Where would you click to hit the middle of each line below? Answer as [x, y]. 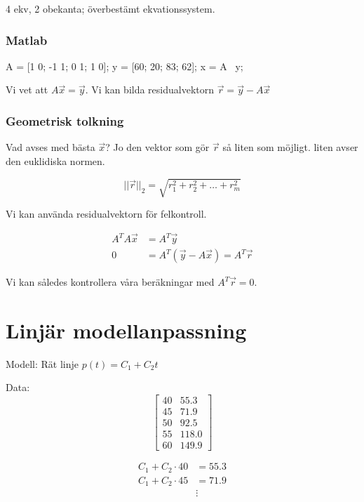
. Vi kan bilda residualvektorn [150, 90]
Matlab [27, 40]
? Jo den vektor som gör [157, 147]
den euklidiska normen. [55, 160]
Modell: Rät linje [42, 363]
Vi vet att [27, 90]
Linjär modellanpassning [126, 330]
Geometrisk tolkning [65, 120]
